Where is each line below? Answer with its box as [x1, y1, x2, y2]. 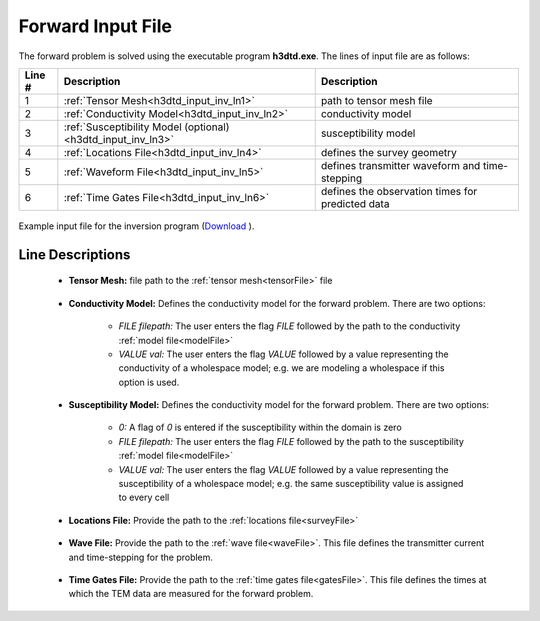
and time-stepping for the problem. [68, 551, 214, 563]
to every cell [118, 491, 170, 504]
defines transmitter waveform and [320, 158, 481, 172]
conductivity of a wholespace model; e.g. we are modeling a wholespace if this [118, 362, 445, 374]
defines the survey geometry [320, 145, 457, 159]
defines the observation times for [320, 184, 478, 198]
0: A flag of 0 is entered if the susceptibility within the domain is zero [118, 421, 402, 434]
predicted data [320, 196, 390, 210]
